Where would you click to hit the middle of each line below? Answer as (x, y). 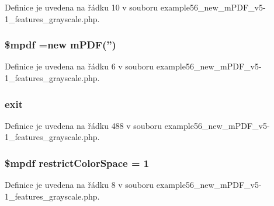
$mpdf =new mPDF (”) (60, 45)
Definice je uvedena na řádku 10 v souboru (81, 7)
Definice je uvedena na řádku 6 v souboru (79, 66)
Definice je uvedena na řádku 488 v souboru (84, 125)
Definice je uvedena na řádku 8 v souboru (79, 185)
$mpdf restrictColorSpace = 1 (77, 163)
